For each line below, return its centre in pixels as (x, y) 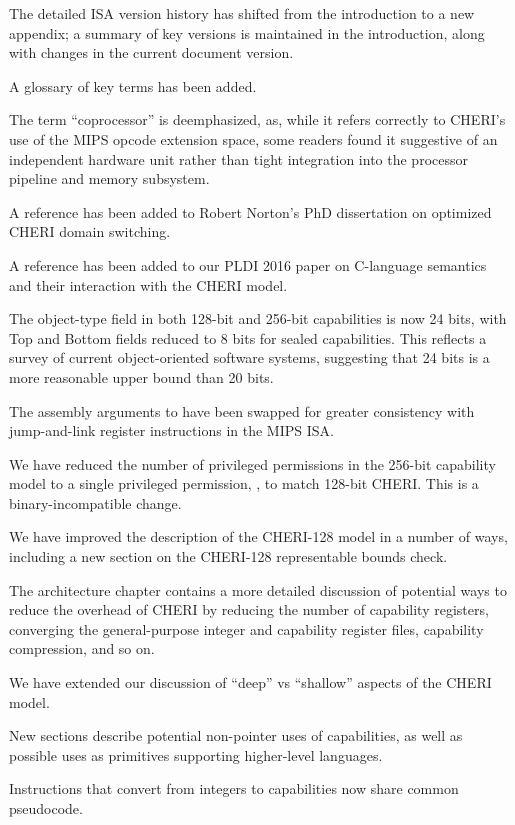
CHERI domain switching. (90, 231)
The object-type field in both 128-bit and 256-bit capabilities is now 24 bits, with (258, 318)
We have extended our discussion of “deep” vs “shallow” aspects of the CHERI (250, 682)
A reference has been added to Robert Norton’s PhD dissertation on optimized (250, 211)
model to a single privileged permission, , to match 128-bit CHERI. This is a (244, 483)
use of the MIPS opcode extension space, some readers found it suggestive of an (253, 138)
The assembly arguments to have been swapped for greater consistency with (242, 410)
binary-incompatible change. (95, 502)
